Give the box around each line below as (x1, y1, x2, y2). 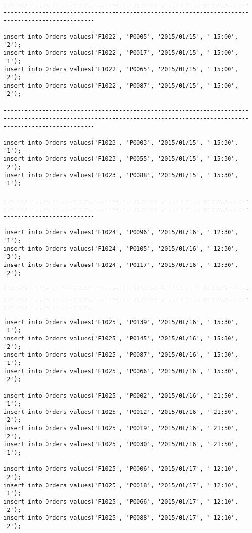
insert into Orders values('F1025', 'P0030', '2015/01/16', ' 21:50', (3, 441, 238, 448)
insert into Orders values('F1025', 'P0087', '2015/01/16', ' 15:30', (3, 351, 238, 359)
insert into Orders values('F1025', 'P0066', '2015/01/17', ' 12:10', (3, 498, 238, 506)
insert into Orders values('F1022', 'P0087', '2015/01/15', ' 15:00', (3, 82, 238, 89)
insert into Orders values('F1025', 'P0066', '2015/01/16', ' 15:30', (3, 367, 238, 375)
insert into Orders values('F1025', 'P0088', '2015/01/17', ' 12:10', (3, 514, 238, 522)
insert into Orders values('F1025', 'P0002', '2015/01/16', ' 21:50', (3, 392, 238, 399)
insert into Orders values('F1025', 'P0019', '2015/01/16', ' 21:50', (3, 425, 238, 432)
